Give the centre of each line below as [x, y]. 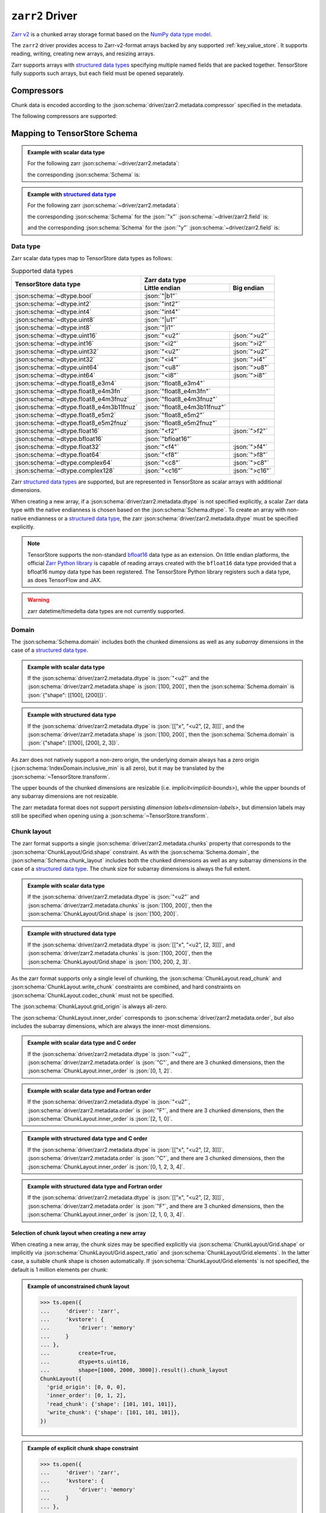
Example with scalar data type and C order [82, 1043]
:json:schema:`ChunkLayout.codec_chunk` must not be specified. [93, 995]
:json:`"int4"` [162, 312]
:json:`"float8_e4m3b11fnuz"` [185, 407]
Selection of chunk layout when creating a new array [78, 1233]
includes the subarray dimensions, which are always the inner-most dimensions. [111, 1026]
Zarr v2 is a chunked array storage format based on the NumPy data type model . [112, 34]
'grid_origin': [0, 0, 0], [86, 1387]
